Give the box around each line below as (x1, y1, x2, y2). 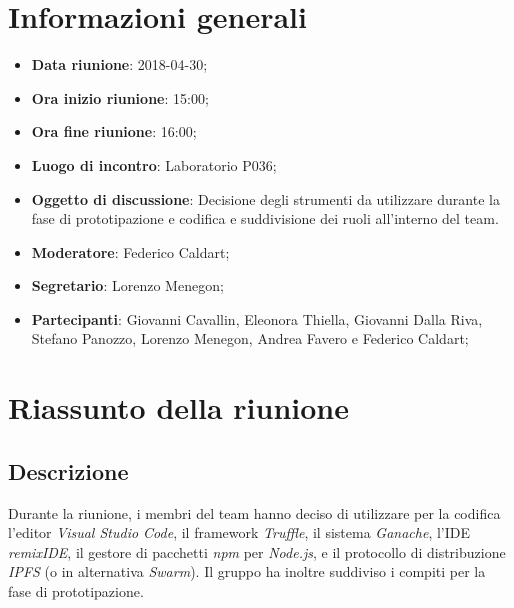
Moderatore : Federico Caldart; (31, 241, 230, 262)
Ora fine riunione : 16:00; (31, 121, 197, 142)
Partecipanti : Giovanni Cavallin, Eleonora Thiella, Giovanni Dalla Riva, (31, 308, 483, 329)
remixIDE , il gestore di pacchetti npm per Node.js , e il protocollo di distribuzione (8, 541, 506, 562)
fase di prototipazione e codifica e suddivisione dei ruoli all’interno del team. (31, 208, 499, 229)
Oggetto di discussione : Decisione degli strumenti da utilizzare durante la (31, 188, 500, 209)
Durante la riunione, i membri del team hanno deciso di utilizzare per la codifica (8, 502, 501, 523)
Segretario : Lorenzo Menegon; (31, 275, 224, 296)
